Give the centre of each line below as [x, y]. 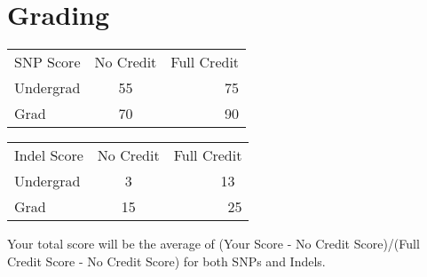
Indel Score [49, 155]
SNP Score [47, 62]
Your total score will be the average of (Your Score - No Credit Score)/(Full [213, 244]
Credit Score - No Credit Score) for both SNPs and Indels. [166, 261]
